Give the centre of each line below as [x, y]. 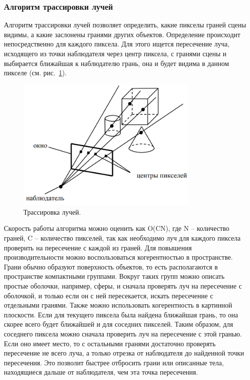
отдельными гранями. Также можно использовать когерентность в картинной [118, 305]
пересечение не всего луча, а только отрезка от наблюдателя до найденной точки [124, 353]
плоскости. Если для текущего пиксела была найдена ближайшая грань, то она [121, 314]
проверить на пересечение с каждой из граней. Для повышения [98, 247]
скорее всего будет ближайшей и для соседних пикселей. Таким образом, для [119, 324]
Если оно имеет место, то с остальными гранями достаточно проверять [110, 343]
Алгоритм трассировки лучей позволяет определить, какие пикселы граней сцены [125, 25]
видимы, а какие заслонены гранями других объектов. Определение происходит [122, 34]
